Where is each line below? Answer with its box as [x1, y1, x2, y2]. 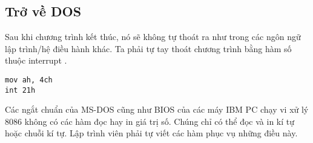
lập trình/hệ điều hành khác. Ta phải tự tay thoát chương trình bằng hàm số [5, 42, 292, 55]
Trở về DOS [5, 2, 82, 21]
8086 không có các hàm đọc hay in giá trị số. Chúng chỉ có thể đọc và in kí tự [5, 115, 295, 127]
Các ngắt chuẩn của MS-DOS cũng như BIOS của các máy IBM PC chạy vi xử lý [5, 103, 309, 116]
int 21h [5, 85, 36, 95]
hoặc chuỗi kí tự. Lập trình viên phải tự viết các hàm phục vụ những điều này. [5, 127, 298, 139]
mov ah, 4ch [5, 75, 53, 84]
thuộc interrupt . [5, 54, 67, 67]
